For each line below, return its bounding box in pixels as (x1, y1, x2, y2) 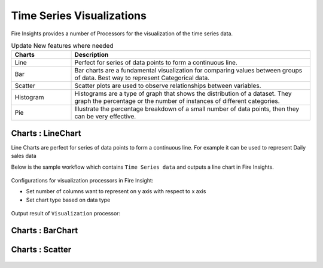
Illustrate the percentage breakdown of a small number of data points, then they (74, 105, 299, 113)
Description (74, 51, 109, 59)
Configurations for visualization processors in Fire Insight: (11, 177, 154, 184)
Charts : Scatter (11, 245, 72, 254)
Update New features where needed (11, 42, 114, 50)
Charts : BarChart (11, 225, 78, 236)
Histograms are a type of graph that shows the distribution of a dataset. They (74, 90, 292, 98)
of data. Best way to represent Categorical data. (74, 74, 210, 82)
